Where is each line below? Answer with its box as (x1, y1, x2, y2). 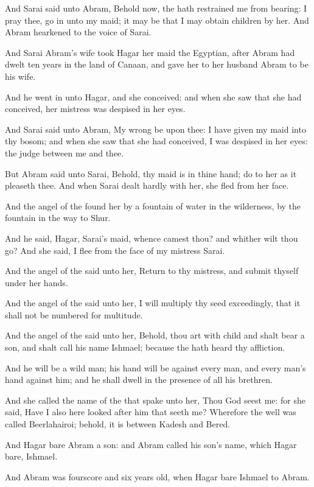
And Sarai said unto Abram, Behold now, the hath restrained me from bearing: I (5, 2, 307, 14)
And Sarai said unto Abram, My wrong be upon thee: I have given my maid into (5, 122, 306, 135)
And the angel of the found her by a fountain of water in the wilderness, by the (5, 199, 301, 212)
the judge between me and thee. (5, 146, 124, 159)
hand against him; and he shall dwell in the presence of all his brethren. (5, 373, 273, 386)
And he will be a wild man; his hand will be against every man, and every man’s (5, 361, 306, 374)
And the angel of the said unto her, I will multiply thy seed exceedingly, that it (5, 296, 301, 309)
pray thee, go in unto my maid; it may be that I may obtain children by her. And (5, 13, 309, 26)
